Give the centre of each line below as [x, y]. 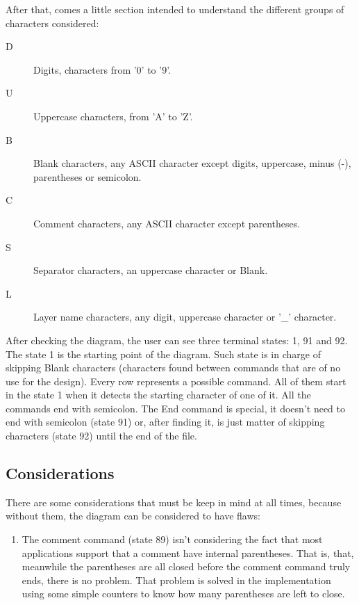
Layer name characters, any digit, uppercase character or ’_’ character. [185, 317]
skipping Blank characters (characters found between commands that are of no [173, 368]
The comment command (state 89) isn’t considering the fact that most [172, 539]
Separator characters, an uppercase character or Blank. [151, 270]
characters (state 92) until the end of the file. [101, 436]
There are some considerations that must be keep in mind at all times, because [174, 502]
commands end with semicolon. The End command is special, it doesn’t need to [175, 408]
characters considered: [52, 23]
